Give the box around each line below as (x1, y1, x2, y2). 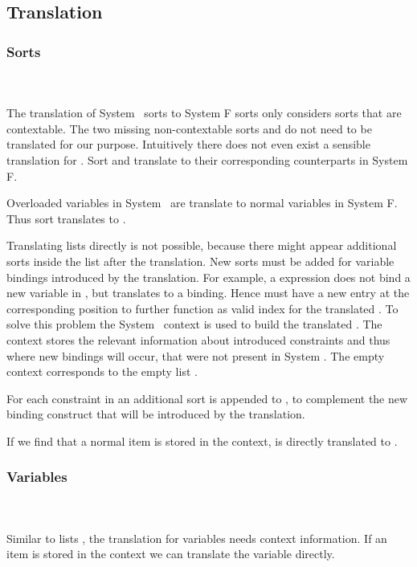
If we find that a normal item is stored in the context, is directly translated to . (6, 432, 398, 449)
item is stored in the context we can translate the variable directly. (6, 545, 335, 562)
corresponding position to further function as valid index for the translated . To (6, 300, 399, 316)
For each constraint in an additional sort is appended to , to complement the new (6, 390, 408, 406)
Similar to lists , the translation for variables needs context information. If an (6, 529, 387, 546)
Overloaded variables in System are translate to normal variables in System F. (6, 194, 398, 211)
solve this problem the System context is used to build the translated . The (6, 316, 382, 332)
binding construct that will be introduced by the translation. (6, 406, 305, 422)
